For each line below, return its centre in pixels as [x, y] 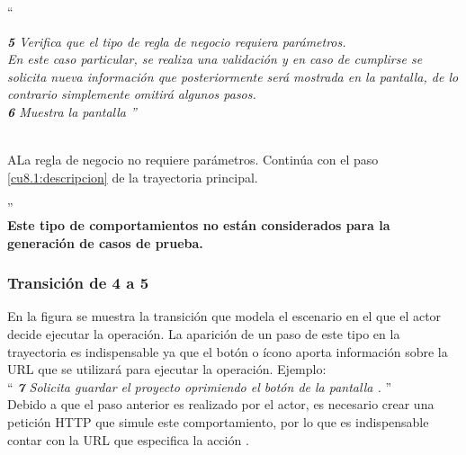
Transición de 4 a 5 [78, 283]
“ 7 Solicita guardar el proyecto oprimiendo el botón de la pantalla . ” [199, 386]
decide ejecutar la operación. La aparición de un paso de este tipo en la [204, 333]
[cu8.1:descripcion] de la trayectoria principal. [133, 177]
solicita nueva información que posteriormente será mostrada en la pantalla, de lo [233, 76]
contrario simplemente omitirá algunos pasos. [132, 94]
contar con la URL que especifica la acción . [128, 439]
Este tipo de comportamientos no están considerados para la [199, 224]
